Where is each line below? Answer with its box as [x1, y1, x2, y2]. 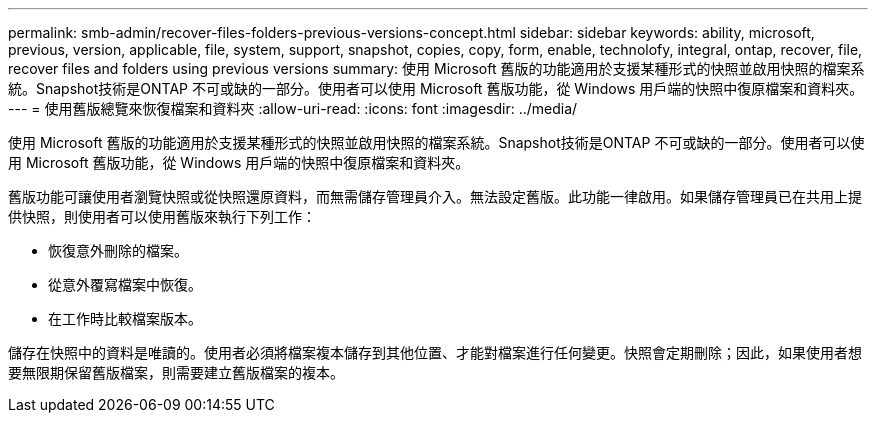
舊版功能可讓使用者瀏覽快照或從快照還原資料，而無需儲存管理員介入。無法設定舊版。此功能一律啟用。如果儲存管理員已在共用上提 [8, 188, 862, 205]
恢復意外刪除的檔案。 [48, 242, 188, 259]
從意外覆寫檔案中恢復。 [48, 276, 202, 293]
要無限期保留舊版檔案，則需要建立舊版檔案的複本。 [8, 364, 344, 381]
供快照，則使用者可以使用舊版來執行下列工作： [8, 208, 316, 225]
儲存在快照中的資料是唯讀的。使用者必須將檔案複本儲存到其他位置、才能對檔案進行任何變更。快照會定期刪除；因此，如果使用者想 [8, 344, 862, 361]
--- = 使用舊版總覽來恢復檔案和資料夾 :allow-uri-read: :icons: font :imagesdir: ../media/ [8, 100, 578, 117]
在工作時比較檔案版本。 [48, 310, 202, 327]
